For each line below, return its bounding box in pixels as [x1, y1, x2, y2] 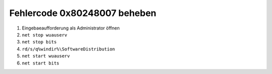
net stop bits [22, 39, 57, 45]
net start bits [22, 60, 60, 66]
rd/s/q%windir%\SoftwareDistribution [22, 46, 115, 52]
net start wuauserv [22, 53, 70, 59]
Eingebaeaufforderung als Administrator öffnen [22, 25, 120, 31]
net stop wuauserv [22, 32, 67, 37]
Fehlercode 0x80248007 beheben [9, 7, 157, 18]
